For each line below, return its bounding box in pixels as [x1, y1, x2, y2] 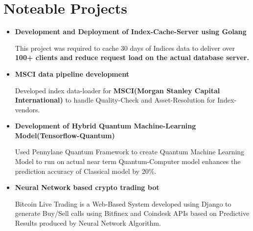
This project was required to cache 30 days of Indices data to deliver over [15, 42, 235, 53]
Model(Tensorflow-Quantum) [15, 130, 115, 140]
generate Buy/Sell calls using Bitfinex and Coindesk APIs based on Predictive [15, 208, 250, 218]
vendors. [15, 104, 40, 114]
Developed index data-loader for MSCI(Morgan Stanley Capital [15, 85, 220, 95]
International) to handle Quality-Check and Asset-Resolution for [15, 95, 215, 105]
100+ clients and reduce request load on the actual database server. [15, 52, 249, 63]
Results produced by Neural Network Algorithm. [15, 218, 161, 228]
